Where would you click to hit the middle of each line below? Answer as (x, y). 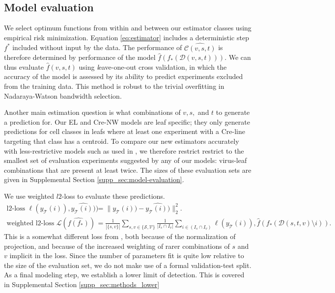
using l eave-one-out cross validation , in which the (153, 67)
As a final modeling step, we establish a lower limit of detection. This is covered (124, 275)
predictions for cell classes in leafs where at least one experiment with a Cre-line (125, 131)
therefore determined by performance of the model (80, 57)
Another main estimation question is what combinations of (92, 112)
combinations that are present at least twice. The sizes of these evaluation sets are (128, 170)
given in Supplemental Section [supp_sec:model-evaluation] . (94, 179)
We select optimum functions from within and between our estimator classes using (128, 28)
